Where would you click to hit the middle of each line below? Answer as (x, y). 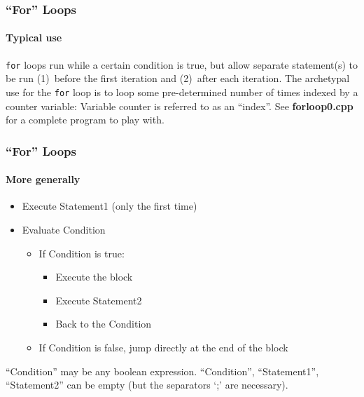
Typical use (34, 38)
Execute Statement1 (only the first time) (110, 206)
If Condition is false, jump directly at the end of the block (163, 347)
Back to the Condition (104, 324)
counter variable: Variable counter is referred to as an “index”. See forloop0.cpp (180, 106)
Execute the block (94, 277)
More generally (43, 179)
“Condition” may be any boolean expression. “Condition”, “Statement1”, (162, 371)
